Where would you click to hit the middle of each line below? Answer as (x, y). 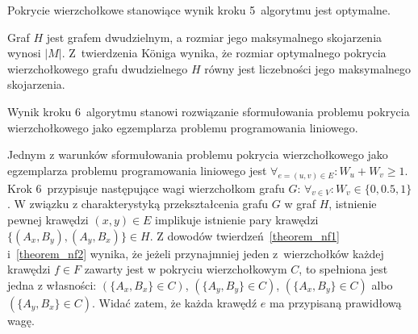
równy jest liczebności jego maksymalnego (308, 68)
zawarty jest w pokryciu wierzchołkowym (186, 269)
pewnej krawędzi (48, 219)
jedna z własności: (52, 284)
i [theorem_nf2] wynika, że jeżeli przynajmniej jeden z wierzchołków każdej (196, 253)
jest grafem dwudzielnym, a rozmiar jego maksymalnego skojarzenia (214, 37)
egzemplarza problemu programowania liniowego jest (137, 170)
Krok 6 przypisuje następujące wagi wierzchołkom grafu (146, 188)
